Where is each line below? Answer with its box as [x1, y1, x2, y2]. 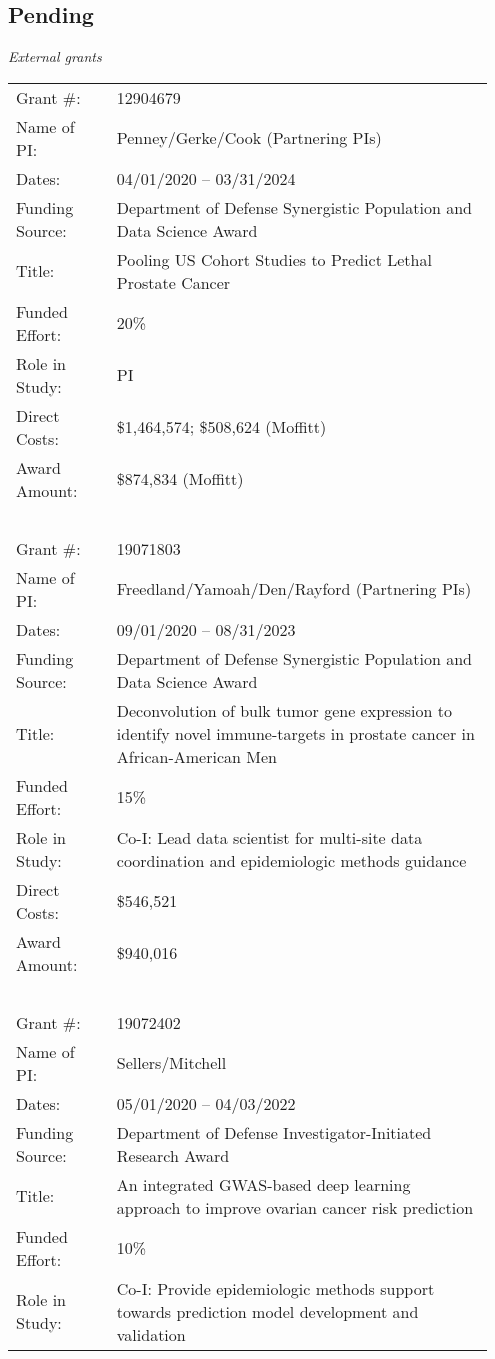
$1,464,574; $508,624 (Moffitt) [116, 415, 327, 439]
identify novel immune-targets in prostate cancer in [116, 721, 475, 745]
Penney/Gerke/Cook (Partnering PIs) [116, 126, 382, 150]
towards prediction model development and [116, 1299, 419, 1323]
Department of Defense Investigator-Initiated [116, 1120, 432, 1144]
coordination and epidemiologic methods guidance [116, 848, 467, 872]
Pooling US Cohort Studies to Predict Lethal [116, 247, 432, 271]
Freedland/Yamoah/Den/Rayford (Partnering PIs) [116, 577, 472, 601]
